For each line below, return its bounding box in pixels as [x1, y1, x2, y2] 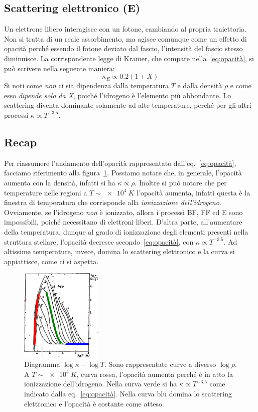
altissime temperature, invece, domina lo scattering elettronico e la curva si [4, 246, 235, 257]
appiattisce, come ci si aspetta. [4, 256, 99, 266]
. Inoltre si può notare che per [135, 177, 227, 187]
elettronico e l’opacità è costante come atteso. [24, 398, 164, 408]
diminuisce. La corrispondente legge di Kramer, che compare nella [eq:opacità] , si [4, 53, 254, 63]
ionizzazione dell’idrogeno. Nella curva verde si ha [24, 378, 177, 389]
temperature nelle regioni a [4, 187, 87, 197]
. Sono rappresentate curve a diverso [104, 359, 216, 369]
